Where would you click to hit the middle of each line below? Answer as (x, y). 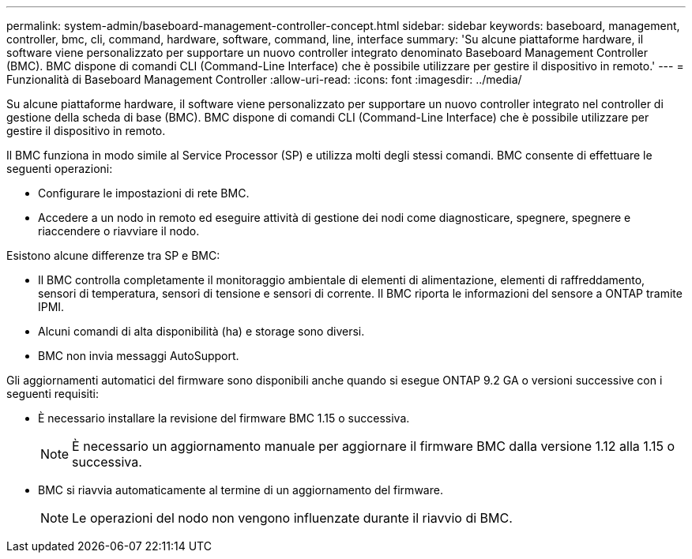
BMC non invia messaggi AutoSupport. (139, 356)
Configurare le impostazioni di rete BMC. (144, 193)
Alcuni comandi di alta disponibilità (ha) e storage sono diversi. (201, 331)
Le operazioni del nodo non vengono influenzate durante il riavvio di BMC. (292, 518)
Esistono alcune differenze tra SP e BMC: (113, 255)
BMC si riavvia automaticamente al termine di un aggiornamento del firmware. (241, 490)
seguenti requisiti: (53, 394)
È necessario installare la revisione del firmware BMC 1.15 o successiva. (224, 418)
